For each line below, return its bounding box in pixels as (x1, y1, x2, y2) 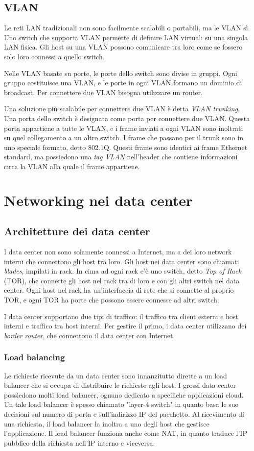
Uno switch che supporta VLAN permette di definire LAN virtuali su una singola (4, 32, 248, 42)
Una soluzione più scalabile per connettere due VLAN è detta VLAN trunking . (4, 103, 240, 114)
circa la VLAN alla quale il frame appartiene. (4, 161, 140, 171)
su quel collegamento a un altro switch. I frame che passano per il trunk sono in (4, 132, 243, 143)
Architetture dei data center (4, 224, 150, 239)
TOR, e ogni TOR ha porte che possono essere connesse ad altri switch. (4, 295, 219, 305)
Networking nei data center (4, 190, 193, 210)
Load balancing (4, 351, 65, 363)
